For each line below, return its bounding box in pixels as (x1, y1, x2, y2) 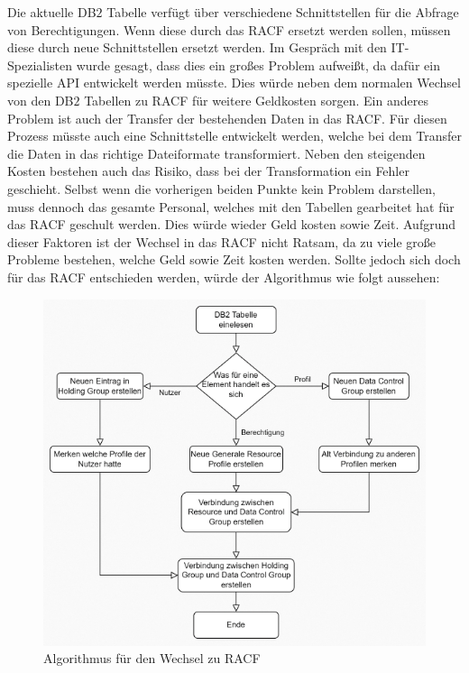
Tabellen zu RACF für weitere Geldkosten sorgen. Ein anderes (84, 90, 428, 109)
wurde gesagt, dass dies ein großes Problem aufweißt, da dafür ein (76, 55, 440, 74)
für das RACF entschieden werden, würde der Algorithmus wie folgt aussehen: (7, 267, 440, 286)
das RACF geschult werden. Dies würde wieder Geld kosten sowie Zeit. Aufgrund (7, 215, 456, 234)
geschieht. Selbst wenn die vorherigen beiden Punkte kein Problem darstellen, (7, 179, 436, 198)
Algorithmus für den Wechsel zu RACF (43, 649, 261, 668)
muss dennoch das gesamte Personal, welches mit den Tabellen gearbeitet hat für (7, 197, 455, 216)
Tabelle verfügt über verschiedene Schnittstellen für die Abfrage (106, 3, 459, 21)
